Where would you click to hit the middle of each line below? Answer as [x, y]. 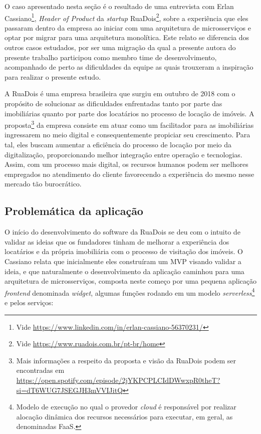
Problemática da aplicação [74, 211]
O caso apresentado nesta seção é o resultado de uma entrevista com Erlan [119, 6]
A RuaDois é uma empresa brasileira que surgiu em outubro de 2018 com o [120, 93]
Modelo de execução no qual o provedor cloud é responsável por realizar [126, 407]
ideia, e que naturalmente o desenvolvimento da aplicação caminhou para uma [124, 271]
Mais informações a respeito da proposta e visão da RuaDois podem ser [126, 360]
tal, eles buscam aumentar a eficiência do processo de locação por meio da [118, 145]
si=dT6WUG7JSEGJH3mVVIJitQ [70, 390]
